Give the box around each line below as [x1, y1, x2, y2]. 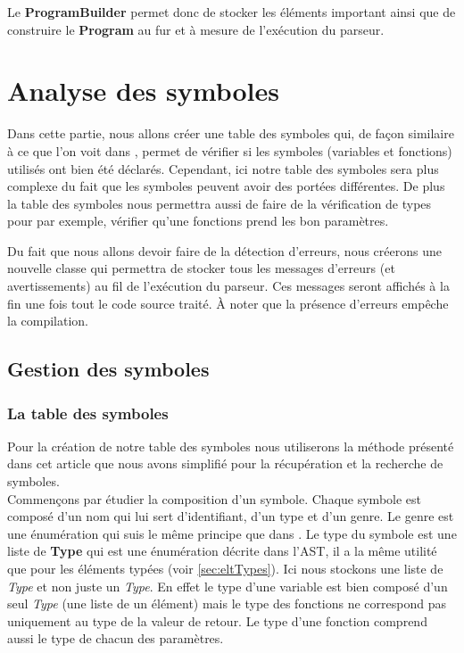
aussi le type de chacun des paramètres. [7, 629, 224, 648]
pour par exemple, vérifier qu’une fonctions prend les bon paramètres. [7, 211, 389, 230]
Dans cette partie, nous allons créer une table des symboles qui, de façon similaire [7, 124, 454, 143]
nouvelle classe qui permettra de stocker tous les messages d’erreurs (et [7, 259, 395, 277]
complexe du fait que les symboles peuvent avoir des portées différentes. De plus [7, 177, 445, 195]
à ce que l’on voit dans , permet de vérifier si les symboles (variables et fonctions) [7, 141, 452, 160]
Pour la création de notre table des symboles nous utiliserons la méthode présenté [7, 436, 454, 455]
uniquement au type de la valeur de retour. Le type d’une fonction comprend [7, 611, 427, 630]
